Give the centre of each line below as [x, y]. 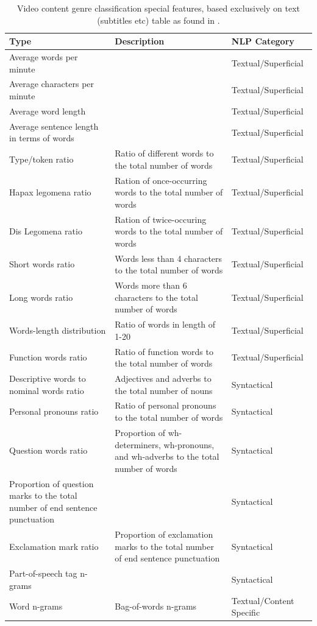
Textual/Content [263, 600]
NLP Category [263, 41]
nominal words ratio [47, 390]
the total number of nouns [164, 390]
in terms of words [42, 138]
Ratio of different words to [164, 153]
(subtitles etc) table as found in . [158, 20]
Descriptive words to [48, 378]
